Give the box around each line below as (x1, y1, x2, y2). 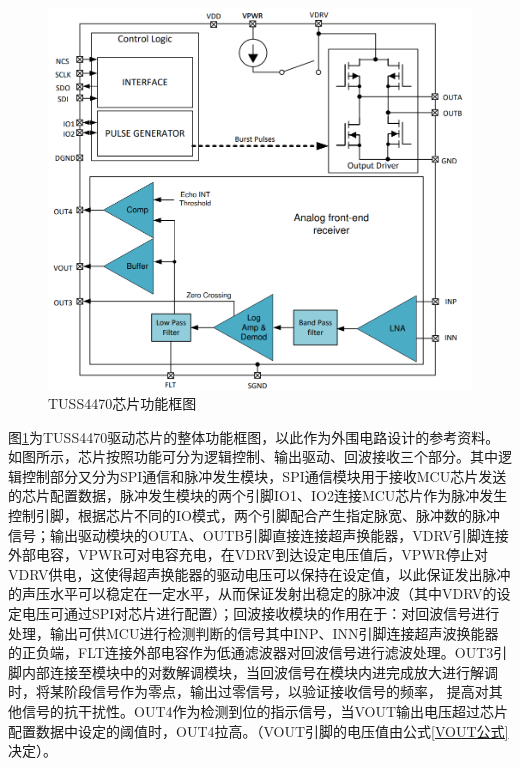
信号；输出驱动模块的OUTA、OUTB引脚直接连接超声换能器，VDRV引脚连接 (8, 524, 509, 545)
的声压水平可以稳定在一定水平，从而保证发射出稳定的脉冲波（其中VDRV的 (8, 583, 497, 604)
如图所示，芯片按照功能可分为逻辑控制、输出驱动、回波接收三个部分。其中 (8, 446, 498, 467)
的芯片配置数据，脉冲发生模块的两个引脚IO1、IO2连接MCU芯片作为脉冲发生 (8, 485, 508, 506)
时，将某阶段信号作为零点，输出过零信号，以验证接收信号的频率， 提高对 (8, 681, 489, 702)
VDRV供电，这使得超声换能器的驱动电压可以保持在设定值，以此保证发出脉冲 (8, 563, 511, 584)
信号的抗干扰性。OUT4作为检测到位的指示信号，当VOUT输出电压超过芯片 (21, 701, 509, 721)
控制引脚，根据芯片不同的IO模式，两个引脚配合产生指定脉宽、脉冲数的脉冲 (8, 505, 500, 526)
